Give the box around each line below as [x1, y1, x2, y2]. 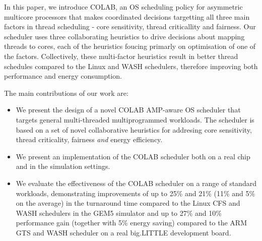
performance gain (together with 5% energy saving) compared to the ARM [16, 217, 247, 228]
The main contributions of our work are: [4, 87, 128, 98]
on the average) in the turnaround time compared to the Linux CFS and [16, 198, 240, 208]
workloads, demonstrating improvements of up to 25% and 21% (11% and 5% [16, 188, 255, 198]
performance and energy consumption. [4, 71, 122, 81]
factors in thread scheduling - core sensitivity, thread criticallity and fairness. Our [4, 21, 256, 32]
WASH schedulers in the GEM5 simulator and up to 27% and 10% [16, 207, 222, 218]
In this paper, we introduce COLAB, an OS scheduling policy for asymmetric [4, 2, 243, 12]
